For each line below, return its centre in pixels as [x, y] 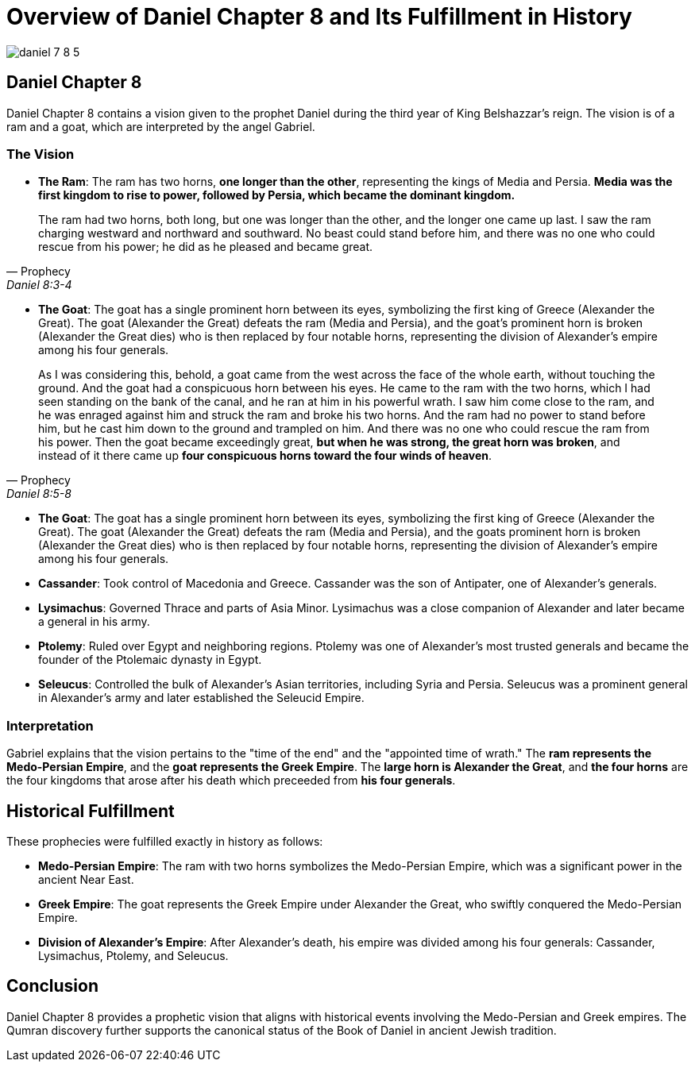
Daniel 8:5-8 [39, 494]
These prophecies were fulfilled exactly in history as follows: [165, 841]
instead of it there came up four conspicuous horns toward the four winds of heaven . [265, 456]
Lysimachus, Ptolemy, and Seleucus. [133, 955]
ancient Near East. [86, 879]
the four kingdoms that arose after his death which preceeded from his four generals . [231, 781]
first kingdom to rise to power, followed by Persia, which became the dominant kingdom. [277, 195]
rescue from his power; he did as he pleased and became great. [206, 247]
